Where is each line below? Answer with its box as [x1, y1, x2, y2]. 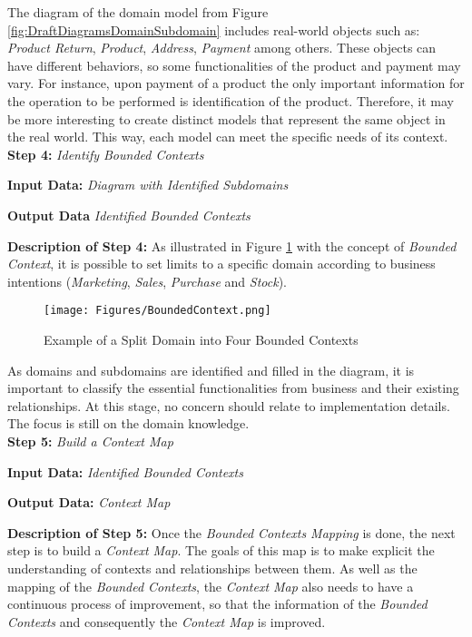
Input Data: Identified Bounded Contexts [7, 462, 243, 481]
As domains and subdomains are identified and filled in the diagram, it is [7, 360, 415, 379]
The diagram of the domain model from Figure [7, 3, 269, 21]
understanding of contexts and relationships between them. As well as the [7, 558, 418, 577]
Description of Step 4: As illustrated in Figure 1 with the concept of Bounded [7, 236, 457, 255]
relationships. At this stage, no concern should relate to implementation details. [7, 396, 450, 415]
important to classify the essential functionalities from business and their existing [7, 378, 459, 397]
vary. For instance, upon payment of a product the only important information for [7, 73, 465, 93]
